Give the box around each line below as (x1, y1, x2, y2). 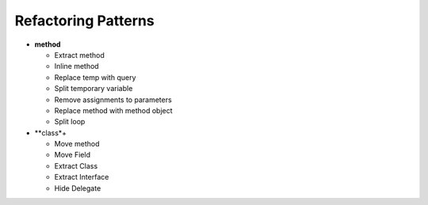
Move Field (54, 150, 91, 160)
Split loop (54, 117, 86, 127)
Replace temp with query (54, 72, 136, 82)
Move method (54, 139, 100, 149)
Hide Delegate (54, 183, 101, 193)
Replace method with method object (54, 105, 174, 115)
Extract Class (54, 161, 98, 170)
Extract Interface (54, 173, 109, 182)
